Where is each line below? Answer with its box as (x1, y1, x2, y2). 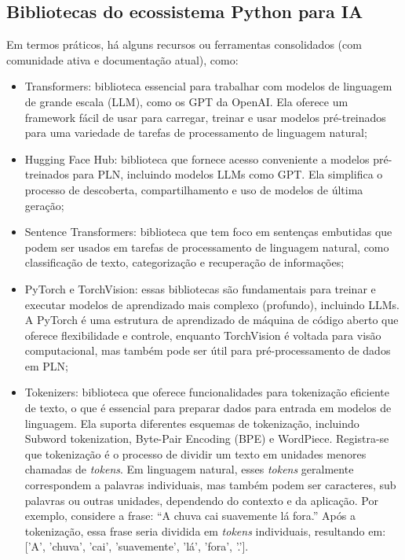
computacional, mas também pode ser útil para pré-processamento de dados (24, 342, 391, 359)
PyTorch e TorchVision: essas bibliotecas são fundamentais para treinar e (24, 280, 376, 297)
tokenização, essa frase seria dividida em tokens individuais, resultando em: (24, 522, 386, 539)
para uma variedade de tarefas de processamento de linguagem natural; (24, 124, 367, 141)
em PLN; (24, 357, 69, 374)
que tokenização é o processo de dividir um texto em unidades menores (24, 445, 367, 462)
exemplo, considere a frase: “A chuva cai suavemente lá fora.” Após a (24, 507, 356, 524)
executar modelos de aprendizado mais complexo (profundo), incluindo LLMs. (24, 296, 400, 312)
